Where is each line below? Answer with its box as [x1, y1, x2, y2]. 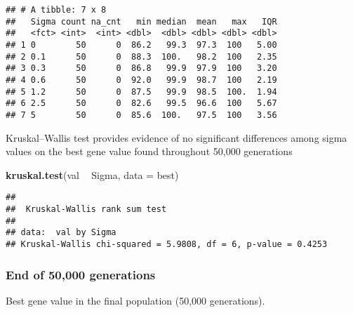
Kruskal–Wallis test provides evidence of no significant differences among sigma [6, 130, 347, 145]
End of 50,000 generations [6, 265, 156, 283]
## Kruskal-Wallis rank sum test [6, 204, 167, 214]
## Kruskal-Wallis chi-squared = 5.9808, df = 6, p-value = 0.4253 [6, 239, 328, 249]
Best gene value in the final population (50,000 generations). [6, 293, 265, 307]
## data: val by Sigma [6, 227, 116, 238]
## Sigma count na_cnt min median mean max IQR [6, 16, 277, 27]
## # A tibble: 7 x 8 [6, 5, 107, 15]
